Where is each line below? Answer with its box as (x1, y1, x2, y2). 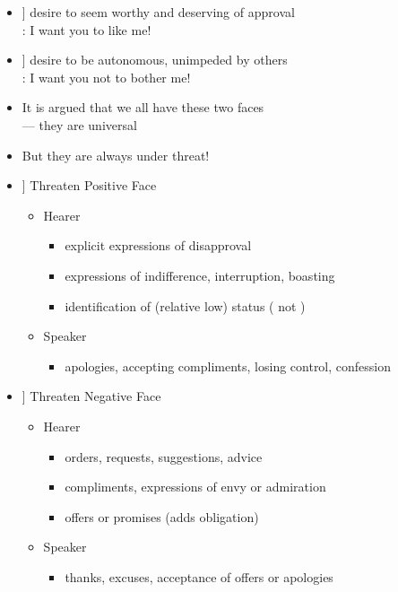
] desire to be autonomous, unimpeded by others (22, 50, 288, 69)
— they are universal (22, 115, 137, 134)
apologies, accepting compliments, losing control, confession (65, 356, 392, 375)
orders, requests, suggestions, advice (65, 447, 263, 466)
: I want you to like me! (22, 20, 151, 39)
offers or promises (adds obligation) (65, 507, 259, 526)
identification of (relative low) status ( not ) (65, 296, 306, 315)
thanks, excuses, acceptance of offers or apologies (65, 567, 333, 586)
